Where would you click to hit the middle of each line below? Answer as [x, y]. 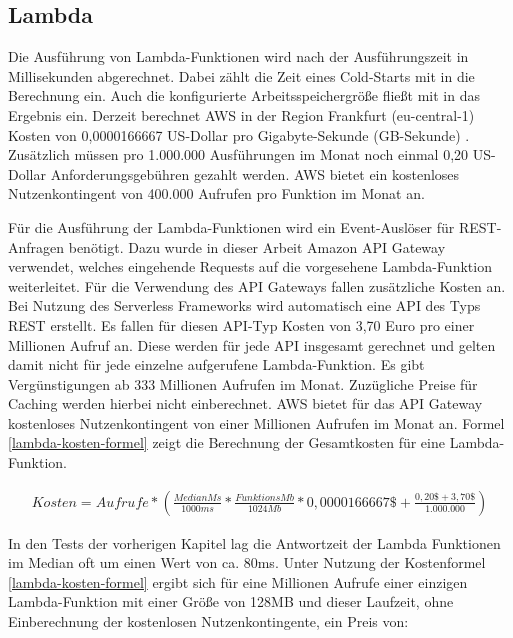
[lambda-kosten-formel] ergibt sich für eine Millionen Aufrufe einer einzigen [238, 581]
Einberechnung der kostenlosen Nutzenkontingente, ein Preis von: [208, 621]
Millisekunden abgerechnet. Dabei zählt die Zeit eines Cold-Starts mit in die [241, 75]
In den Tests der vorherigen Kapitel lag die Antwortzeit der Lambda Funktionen [254, 542]
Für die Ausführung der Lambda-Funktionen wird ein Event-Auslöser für [231, 226]
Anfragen [36, 246]
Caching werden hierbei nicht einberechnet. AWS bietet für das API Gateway [245, 403]
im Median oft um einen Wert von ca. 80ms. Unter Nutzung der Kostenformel [247, 562]
